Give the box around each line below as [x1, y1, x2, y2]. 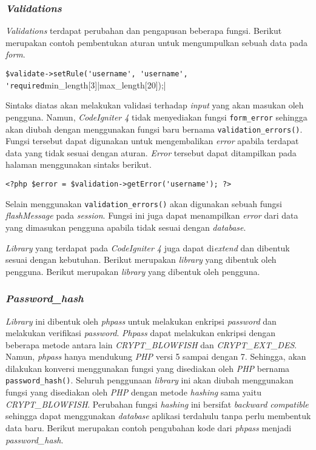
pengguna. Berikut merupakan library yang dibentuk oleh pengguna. [5, 265, 260, 277]
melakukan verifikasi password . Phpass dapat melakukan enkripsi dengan [5, 326, 276, 339]
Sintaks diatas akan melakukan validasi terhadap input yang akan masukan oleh [5, 99, 304, 111]
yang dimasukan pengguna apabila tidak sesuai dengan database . [5, 220, 246, 233]
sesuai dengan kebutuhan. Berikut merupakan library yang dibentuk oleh [5, 253, 277, 266]
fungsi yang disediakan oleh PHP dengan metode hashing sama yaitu [5, 386, 261, 399]
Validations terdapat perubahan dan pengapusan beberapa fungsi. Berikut [5, 24, 282, 37]
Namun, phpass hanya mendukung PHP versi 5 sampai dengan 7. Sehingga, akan [5, 350, 306, 363]
